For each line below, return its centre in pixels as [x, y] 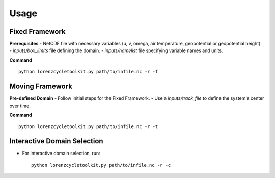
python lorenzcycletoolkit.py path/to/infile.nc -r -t [88, 127]
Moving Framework [41, 86]
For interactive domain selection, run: [61, 154]
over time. [20, 106]
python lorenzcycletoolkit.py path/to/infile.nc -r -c [101, 165]
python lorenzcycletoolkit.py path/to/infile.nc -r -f [88, 72]
